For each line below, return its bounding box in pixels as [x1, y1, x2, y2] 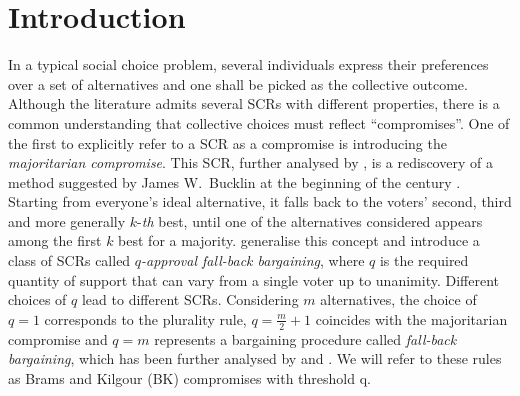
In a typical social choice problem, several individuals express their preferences [8, 54, 489, 75]
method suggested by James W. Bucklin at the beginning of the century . [8, 171, 461, 192]
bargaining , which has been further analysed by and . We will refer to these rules [8, 348, 502, 369]
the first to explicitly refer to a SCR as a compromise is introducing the [8, 132, 447, 153]
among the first [8, 230, 102, 251]
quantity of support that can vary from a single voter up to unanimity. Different [8, 269, 499, 290]
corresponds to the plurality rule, [44, 308, 247, 329]
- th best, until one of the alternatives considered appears [137, 210, 483, 231]
